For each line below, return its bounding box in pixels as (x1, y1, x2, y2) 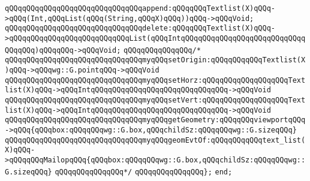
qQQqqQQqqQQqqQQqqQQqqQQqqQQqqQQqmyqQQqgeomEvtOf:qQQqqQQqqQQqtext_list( (5, 135, 306, 144)
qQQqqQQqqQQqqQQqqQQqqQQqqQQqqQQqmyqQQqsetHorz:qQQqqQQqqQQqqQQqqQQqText (5, 76, 306, 85)
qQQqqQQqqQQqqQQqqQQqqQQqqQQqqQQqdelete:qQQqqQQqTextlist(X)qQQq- (5, 24, 276, 33)
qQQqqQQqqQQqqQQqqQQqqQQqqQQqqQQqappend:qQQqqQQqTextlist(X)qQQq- (5, 4, 276, 13)
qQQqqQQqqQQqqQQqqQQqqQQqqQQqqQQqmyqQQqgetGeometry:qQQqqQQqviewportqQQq (5, 116, 306, 125)
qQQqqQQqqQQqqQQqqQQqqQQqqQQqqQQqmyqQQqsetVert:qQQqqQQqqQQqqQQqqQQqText (5, 95, 306, 104)
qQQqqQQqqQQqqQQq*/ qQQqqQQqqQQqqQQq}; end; (55, 167, 233, 176)
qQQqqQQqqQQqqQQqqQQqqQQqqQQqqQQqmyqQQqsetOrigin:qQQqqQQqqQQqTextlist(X (5, 56, 306, 65)
